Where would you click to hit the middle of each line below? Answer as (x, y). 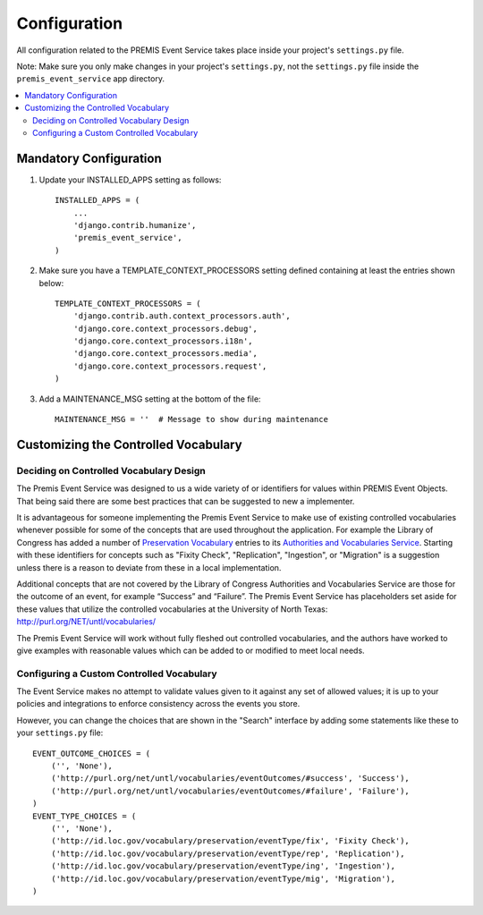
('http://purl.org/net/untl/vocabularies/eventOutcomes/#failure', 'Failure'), (230, 791)
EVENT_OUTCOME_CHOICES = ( (92, 753)
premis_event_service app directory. (91, 79)
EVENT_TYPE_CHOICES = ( (85, 816)
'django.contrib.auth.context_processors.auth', (182, 316)
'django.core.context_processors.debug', (165, 328)
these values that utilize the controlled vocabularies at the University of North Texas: (172, 609)
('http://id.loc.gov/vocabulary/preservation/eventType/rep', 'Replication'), (228, 853)
